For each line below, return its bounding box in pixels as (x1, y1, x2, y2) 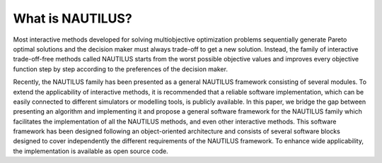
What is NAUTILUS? (13, 11, 132, 26)
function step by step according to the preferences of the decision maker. (13, 64, 228, 73)
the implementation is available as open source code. (13, 147, 169, 155)
